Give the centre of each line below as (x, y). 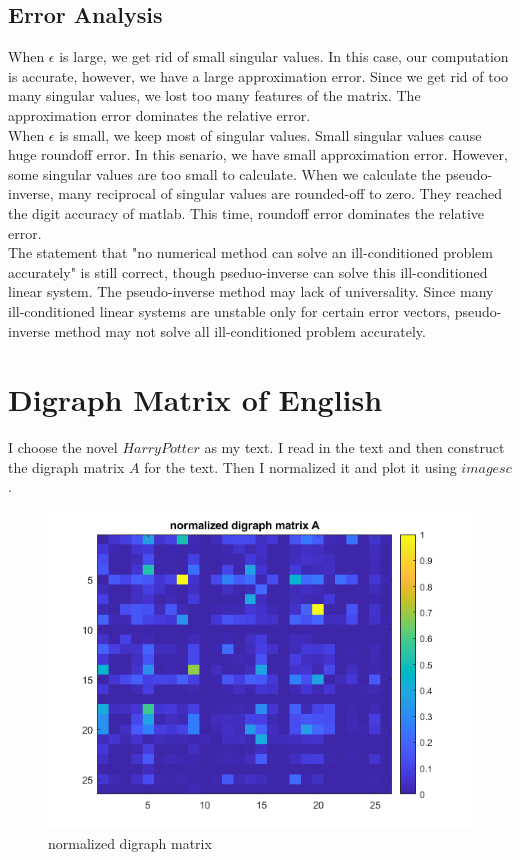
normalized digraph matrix (130, 842)
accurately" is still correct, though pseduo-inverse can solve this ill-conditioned (248, 271)
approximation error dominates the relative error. (159, 114)
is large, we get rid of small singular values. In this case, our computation (284, 56)
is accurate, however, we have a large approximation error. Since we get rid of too (258, 75)
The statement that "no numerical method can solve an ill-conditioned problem (250, 252)
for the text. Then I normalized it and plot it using (300, 466)
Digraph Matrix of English (195, 399)
